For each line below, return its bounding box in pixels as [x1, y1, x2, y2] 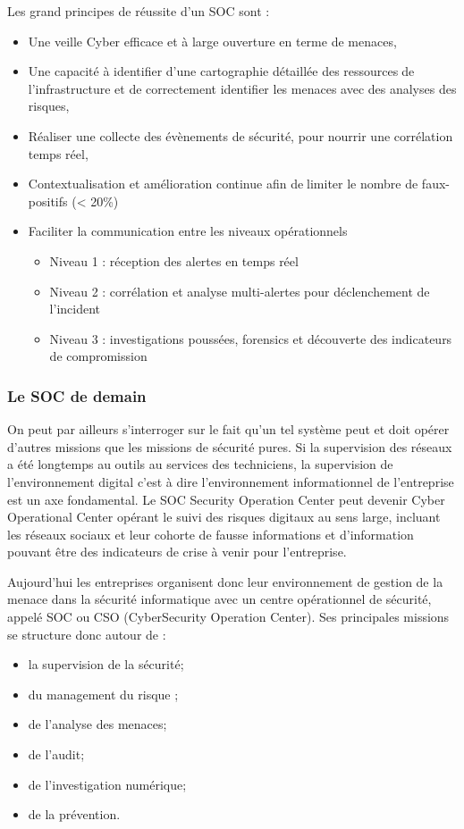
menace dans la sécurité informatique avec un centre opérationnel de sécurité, [7, 590, 432, 608]
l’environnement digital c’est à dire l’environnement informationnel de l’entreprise [7, 472, 454, 490]
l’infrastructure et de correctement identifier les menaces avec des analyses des [28, 79, 457, 97]
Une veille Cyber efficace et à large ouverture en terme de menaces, [28, 31, 397, 50]
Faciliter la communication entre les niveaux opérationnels [28, 222, 348, 240]
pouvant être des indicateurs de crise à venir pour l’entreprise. [7, 542, 347, 561]
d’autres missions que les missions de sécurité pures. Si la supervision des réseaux [7, 437, 452, 456]
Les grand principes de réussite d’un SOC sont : [7, 2, 270, 20]
